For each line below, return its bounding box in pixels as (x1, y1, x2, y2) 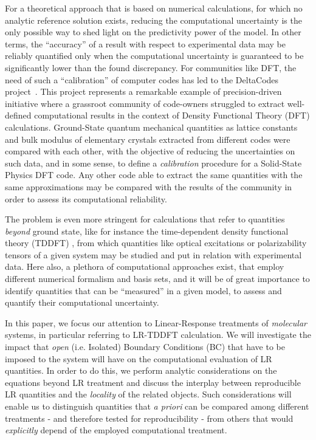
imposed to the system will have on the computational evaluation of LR (5, 352, 272, 365)
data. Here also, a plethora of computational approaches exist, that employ (5, 260, 284, 273)
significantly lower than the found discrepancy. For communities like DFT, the (5, 61, 297, 74)
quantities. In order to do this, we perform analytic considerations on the (5, 364, 277, 377)
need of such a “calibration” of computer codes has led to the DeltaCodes (5, 73, 279, 86)
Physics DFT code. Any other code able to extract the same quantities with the (5, 168, 303, 181)
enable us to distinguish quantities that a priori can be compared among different (5, 400, 309, 412)
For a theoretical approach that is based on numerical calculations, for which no (5, 2, 303, 14)
